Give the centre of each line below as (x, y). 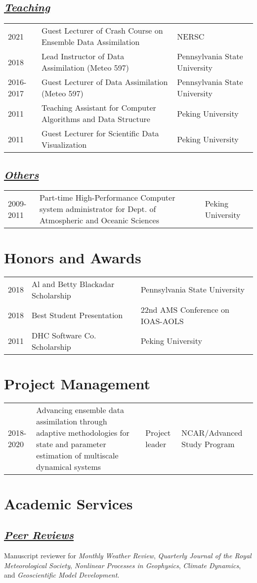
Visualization (64, 145)
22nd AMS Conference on (185, 309)
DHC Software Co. (64, 335)
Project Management (77, 383)
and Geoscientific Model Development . (62, 575)
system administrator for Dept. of (98, 209)
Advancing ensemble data (80, 410)
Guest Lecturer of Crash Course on (102, 31)
